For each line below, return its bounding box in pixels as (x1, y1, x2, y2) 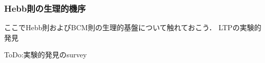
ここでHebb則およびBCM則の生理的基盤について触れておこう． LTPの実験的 (4, 22, 261, 33)
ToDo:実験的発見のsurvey (4, 49, 87, 60)
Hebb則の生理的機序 (4, 2, 86, 14)
